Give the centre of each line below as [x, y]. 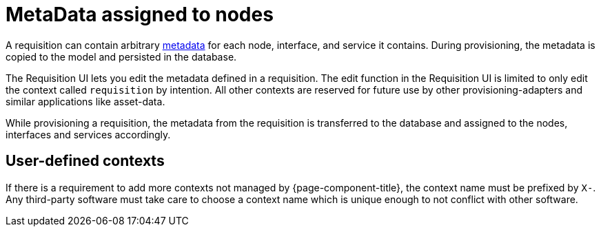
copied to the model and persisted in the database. [121, 56]
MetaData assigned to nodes [140, 14]
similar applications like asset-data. [85, 101]
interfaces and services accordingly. [88, 134]
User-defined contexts [85, 161]
